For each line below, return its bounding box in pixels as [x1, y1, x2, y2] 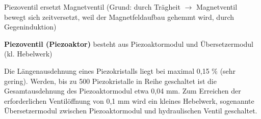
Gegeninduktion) [4, 21, 57, 32]
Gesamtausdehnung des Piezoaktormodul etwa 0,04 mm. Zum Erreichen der [4, 85, 241, 96]
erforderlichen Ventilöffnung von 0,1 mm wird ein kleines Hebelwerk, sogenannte [4, 95, 254, 106]
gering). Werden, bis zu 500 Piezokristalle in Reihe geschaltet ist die [4, 75, 217, 86]
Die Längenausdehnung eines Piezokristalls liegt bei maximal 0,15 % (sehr [4, 65, 236, 76]
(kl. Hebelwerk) [4, 48, 53, 59]
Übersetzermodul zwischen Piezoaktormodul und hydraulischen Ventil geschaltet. [4, 105, 257, 116]
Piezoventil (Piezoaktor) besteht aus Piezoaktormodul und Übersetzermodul [4, 38, 253, 49]
